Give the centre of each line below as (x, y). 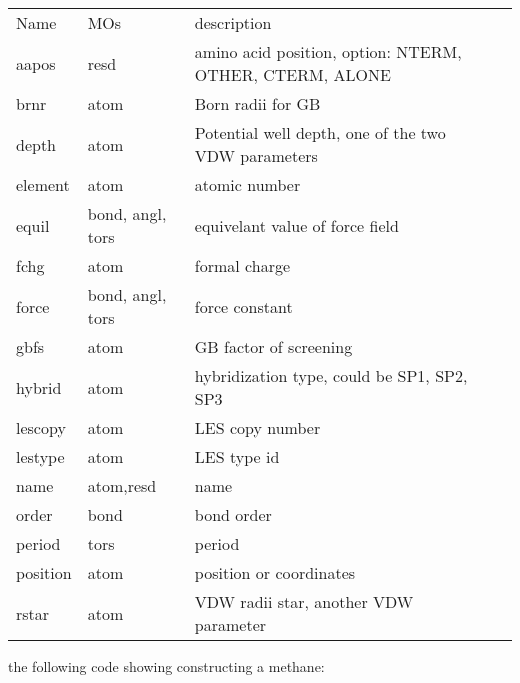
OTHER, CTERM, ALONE (292, 74)
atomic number (247, 184)
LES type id (237, 456)
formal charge (242, 265)
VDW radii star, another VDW (304, 601)
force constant (243, 306)
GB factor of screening (273, 346)
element (43, 184)
